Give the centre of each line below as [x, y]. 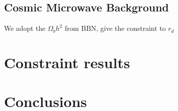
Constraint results [67, 62]
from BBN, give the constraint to [115, 28]
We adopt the [25, 28]
